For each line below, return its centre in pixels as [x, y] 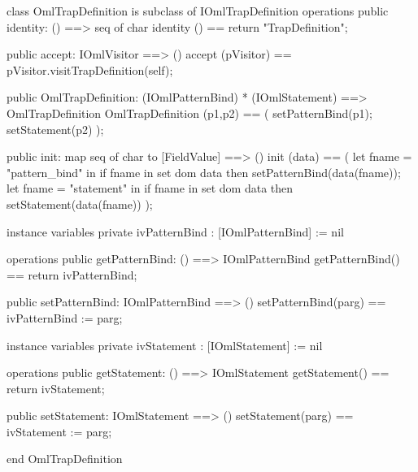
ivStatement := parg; [59, 431]
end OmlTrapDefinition [65, 459]
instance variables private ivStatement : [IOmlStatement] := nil [165, 345]
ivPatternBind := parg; [65, 317]
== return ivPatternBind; [72, 274]
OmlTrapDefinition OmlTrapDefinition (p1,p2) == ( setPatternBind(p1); [189, 113]
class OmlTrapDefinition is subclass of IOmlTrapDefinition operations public [198, 11]
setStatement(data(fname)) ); [80, 204]
